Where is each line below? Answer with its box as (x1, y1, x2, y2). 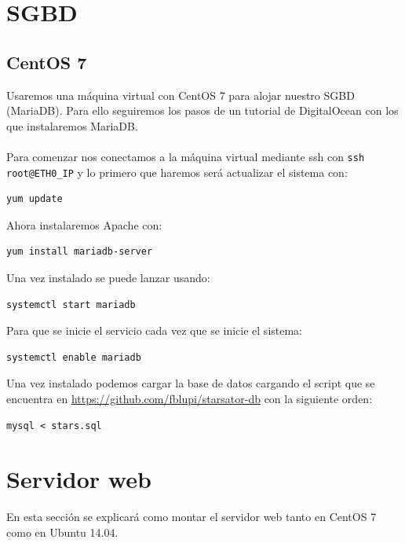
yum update (6, 193, 63, 205)
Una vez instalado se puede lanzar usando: (6, 270, 210, 286)
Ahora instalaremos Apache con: (6, 216, 162, 233)
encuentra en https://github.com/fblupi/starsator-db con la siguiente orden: (6, 391, 373, 407)
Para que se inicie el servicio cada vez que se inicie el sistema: (6, 322, 303, 339)
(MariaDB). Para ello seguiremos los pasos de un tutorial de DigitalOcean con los (6, 102, 399, 119)
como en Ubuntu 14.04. (6, 523, 119, 540)
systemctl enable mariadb (6, 351, 141, 363)
